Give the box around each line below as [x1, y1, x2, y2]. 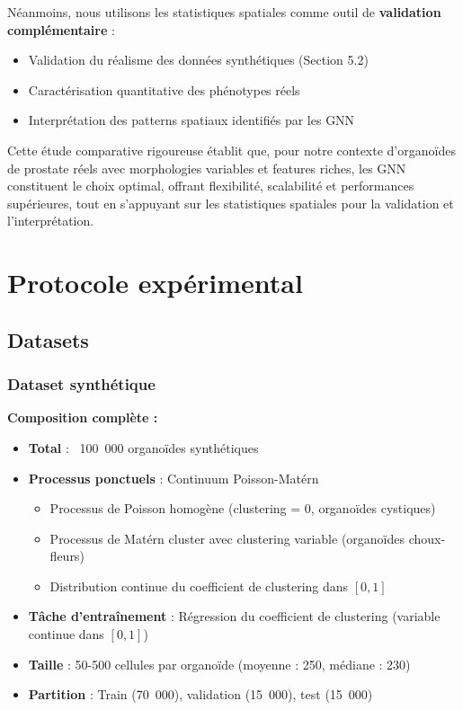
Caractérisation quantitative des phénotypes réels [28, 80, 300, 99]
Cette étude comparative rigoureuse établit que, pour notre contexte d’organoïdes [7, 140, 456, 159]
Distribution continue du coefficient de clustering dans [49, 576, 349, 595]
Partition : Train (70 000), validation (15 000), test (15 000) [28, 685, 373, 704]
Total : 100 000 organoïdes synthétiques [28, 438, 259, 457]
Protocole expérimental [7, 264, 303, 301]
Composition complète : [7, 408, 158, 427]
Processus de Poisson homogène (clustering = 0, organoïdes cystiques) [49, 499, 436, 518]
